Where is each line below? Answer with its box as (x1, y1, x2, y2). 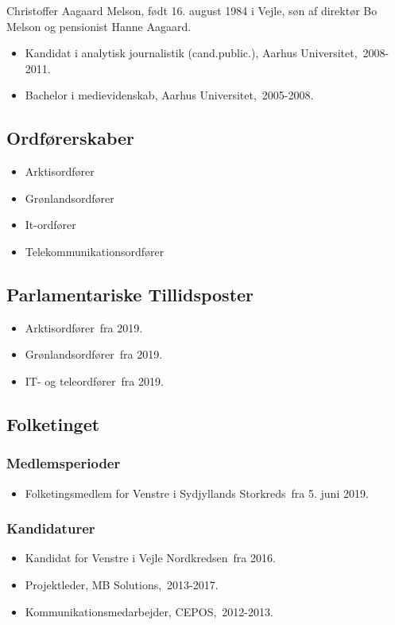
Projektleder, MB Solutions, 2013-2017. (25, 576, 219, 592)
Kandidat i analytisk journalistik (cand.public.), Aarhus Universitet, (25, 45, 358, 61)
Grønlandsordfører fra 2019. (25, 346, 163, 363)
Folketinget (6, 411, 100, 436)
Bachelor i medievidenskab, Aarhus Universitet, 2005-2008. (25, 87, 314, 103)
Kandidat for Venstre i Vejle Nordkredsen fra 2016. (25, 549, 276, 566)
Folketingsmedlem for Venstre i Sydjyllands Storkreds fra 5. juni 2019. (25, 484, 369, 501)
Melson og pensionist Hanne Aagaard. (6, 17, 192, 34)
